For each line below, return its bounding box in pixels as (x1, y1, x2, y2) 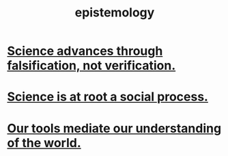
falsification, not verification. (7, 58, 176, 73)
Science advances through (7, 43, 163, 59)
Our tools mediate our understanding (7, 120, 222, 136)
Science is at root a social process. (7, 89, 208, 105)
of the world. (7, 135, 82, 151)
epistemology (74, 5, 155, 21)
